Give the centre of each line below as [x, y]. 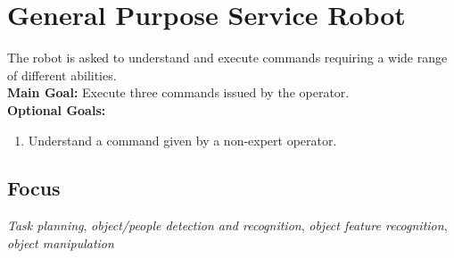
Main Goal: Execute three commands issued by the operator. [178, 92]
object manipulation [61, 242]
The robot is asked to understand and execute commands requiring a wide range [227, 58]
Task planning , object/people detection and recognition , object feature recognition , [227, 225]
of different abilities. [62, 75]
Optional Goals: [57, 109]
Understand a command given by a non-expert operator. [182, 140]
